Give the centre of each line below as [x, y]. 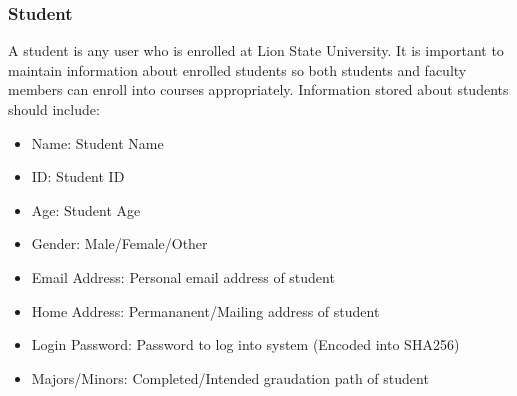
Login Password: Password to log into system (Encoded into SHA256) [245, 344]
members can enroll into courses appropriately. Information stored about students [258, 89]
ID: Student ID [78, 176]
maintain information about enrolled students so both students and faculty [237, 69]
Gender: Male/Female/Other [119, 243]
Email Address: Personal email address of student [183, 276]
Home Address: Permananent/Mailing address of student [205, 310]
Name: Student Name [97, 142]
